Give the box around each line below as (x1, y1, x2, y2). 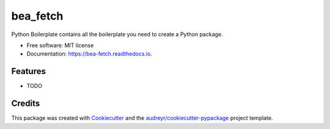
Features (11, 66, 46, 76)
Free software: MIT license (26, 42, 94, 49)
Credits (11, 98, 40, 109)
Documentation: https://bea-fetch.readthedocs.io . (26, 50, 153, 57)
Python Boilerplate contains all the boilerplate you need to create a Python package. (11, 31, 223, 38)
